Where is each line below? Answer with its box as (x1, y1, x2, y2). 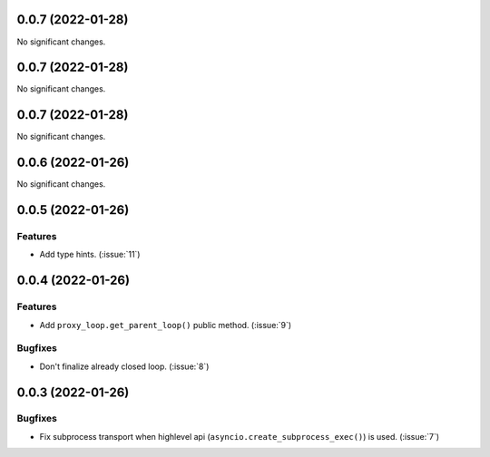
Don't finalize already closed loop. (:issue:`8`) (39, 361, 210, 372)
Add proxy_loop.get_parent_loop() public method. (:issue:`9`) (39, 319, 292, 330)
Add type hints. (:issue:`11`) (39, 249, 141, 260)
